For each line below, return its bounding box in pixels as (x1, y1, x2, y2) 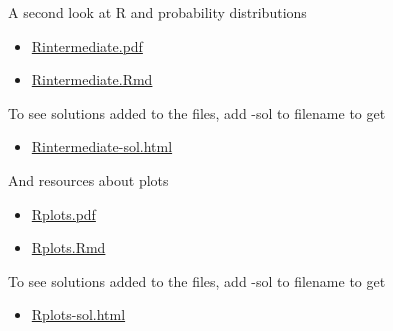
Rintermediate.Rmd (31, 69, 153, 90)
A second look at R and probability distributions (8, 2, 307, 22)
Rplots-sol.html (31, 304, 126, 325)
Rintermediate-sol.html (31, 136, 173, 157)
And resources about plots (8, 169, 169, 190)
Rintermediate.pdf (31, 35, 143, 56)
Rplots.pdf (31, 203, 96, 224)
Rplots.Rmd (31, 237, 106, 258)
